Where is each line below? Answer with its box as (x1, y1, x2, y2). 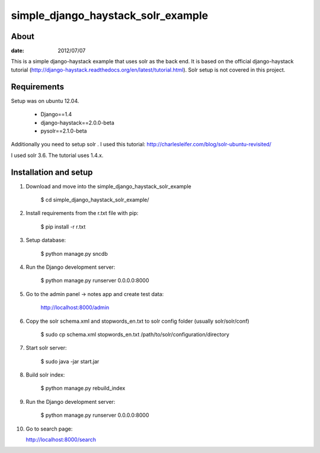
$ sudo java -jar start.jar (40, 358, 100, 365)
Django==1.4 (40, 111, 72, 118)
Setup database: (25, 237, 66, 244)
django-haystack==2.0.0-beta (40, 119, 115, 126)
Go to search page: (25, 425, 73, 432)
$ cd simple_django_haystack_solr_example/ (40, 196, 149, 203)
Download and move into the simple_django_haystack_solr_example (25, 182, 192, 189)
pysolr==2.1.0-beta (40, 127, 87, 134)
